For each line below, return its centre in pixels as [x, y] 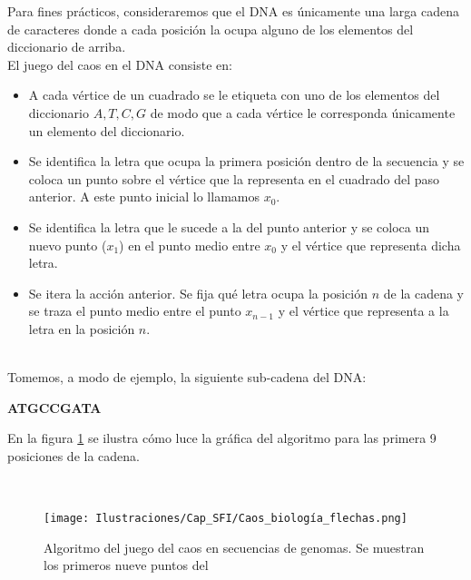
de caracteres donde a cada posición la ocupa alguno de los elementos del [211, 29]
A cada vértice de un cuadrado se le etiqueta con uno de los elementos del [234, 95]
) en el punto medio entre [190, 245]
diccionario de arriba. [67, 47]
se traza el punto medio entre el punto [135, 311]
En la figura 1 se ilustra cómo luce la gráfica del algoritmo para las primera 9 [222, 438]
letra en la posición [82, 328]
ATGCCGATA [54, 407]
